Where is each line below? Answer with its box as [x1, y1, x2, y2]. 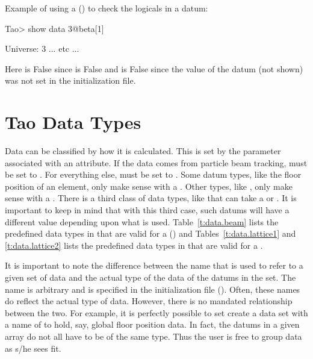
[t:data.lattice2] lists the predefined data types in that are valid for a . [5, 239, 263, 251]
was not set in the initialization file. [5, 74, 136, 87]
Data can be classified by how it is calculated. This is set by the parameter [5, 145, 281, 157]
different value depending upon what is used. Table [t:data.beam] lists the [5, 215, 279, 228]
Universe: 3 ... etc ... [5, 42, 79, 55]
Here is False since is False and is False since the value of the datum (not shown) [5, 62, 303, 75]
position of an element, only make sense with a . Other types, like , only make [5, 179, 293, 192]
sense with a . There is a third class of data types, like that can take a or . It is [5, 192, 297, 204]
